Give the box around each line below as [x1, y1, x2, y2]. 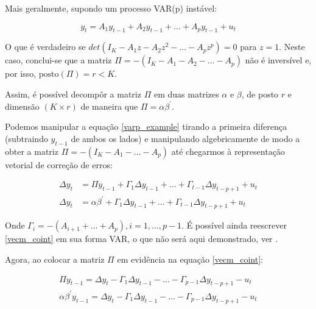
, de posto [241, 87, 279, 100]
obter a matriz [5, 144, 58, 157]
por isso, [5, 67, 37, 80]
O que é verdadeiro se [5, 40, 86, 53]
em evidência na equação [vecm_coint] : [117, 252, 263, 265]
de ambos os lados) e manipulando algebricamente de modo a [71, 132, 300, 144]
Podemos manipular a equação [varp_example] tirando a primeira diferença [5, 120, 287, 133]
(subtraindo [5, 132, 48, 144]
